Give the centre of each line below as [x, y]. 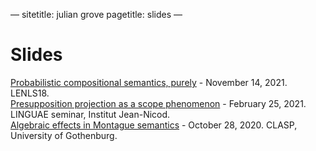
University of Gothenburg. [64, 135]
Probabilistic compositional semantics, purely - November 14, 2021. [149, 82]
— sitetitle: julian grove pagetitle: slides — [96, 14]
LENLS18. [30, 93]
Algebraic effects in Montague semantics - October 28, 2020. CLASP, [154, 125]
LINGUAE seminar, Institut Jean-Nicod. [90, 114]
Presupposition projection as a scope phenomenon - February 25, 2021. [158, 103]
